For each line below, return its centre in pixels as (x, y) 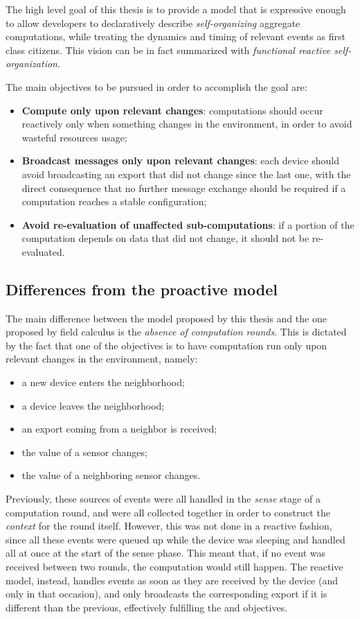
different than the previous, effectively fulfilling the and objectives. (147, 607)
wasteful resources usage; (74, 137)
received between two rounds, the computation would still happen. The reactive (174, 567)
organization (31, 63)
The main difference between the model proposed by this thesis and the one (166, 318)
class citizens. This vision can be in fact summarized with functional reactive (168, 50)
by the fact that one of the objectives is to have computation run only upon (166, 345)
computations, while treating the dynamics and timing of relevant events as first (175, 36)
